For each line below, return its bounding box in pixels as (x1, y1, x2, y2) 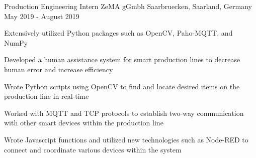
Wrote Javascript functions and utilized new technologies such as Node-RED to (4, 134, 248, 144)
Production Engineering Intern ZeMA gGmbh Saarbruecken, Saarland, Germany (4, 1, 252, 11)
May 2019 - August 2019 (4, 11, 79, 21)
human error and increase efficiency (4, 64, 113, 74)
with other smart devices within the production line (4, 117, 163, 128)
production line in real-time (4, 91, 89, 101)
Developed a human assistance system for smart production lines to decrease (4, 54, 240, 65)
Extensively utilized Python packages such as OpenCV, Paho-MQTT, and (4, 28, 233, 38)
